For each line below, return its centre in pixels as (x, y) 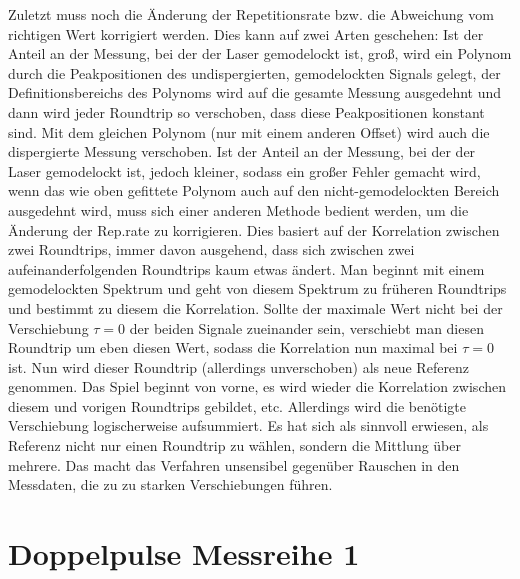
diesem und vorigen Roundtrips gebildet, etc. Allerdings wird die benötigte (237, 405)
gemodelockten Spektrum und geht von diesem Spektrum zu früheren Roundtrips (257, 288)
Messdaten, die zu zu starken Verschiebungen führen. (170, 484)
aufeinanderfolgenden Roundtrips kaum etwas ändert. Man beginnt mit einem (246, 268)
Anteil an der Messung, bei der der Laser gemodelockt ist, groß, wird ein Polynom (260, 53)
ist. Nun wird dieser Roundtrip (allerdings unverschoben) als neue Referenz (239, 366)
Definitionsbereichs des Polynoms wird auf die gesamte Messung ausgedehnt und (255, 92)
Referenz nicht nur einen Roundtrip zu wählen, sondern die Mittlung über (234, 445)
